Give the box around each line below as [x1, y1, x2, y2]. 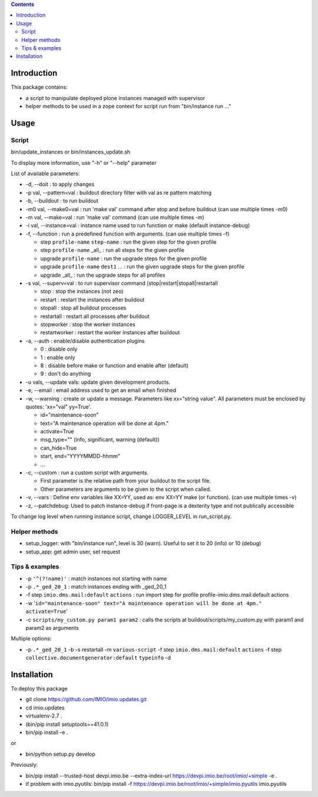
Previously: [11, 761, 38, 768]
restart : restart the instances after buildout [40, 296, 145, 303]
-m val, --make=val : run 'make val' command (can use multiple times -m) [25, 214, 204, 221]
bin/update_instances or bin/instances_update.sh [11, 148, 131, 155]
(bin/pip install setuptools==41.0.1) [25, 720, 109, 728]
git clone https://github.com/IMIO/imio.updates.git [25, 696, 147, 703]
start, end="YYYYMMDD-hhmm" [40, 453, 121, 460]
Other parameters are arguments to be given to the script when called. [40, 486, 211, 493]
